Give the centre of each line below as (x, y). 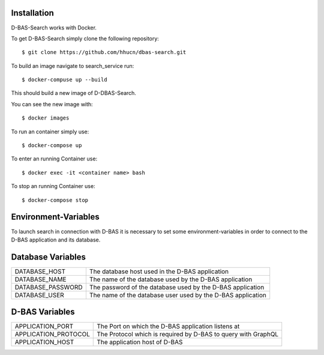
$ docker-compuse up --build (64, 80)
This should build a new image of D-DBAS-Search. (73, 93)
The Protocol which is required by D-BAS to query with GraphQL (188, 335)
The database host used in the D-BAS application (159, 272)
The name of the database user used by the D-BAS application (178, 295)
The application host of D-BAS (140, 342)
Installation (32, 13)
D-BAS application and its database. (56, 240)
